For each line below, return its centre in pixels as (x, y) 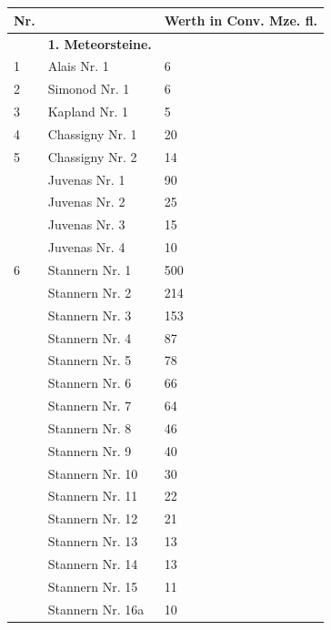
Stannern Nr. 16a (96, 609)
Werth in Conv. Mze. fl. (241, 20)
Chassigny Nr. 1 (92, 133)
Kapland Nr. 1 (88, 112)
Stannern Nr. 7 (90, 406)
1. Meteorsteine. (100, 43)
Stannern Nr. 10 (93, 473)
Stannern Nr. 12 (93, 518)
